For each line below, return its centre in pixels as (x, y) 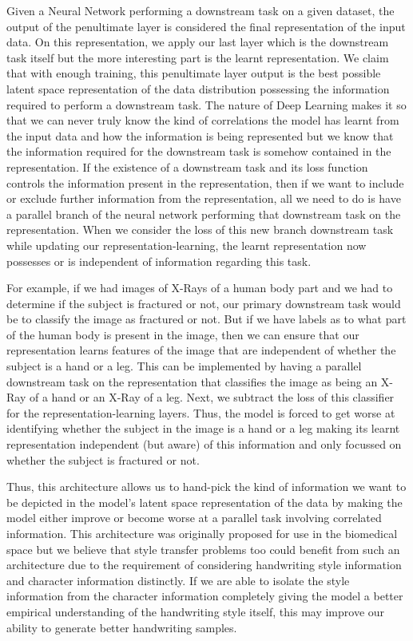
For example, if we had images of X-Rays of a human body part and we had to (200, 288)
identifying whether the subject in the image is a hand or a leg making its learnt (203, 428)
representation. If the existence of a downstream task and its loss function (187, 166)
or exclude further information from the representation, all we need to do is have (204, 198)
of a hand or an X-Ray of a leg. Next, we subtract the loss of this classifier (212, 397)
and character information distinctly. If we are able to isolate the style (178, 580)
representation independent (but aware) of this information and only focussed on (204, 444)
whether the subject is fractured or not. (103, 459)
